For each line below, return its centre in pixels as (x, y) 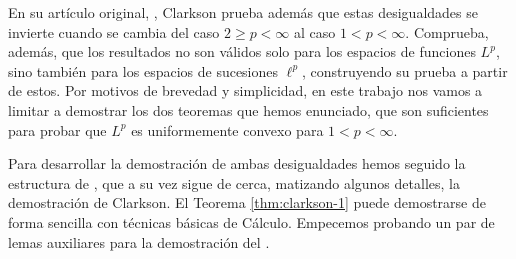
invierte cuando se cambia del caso (114, 31)
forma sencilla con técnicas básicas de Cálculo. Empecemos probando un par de (251, 221)
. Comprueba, (447, 31)
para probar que (57, 129)
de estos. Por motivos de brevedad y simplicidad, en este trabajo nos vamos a (245, 90)
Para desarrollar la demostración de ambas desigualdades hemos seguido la (237, 163)
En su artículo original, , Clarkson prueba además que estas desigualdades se (243, 12)
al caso (315, 31)
